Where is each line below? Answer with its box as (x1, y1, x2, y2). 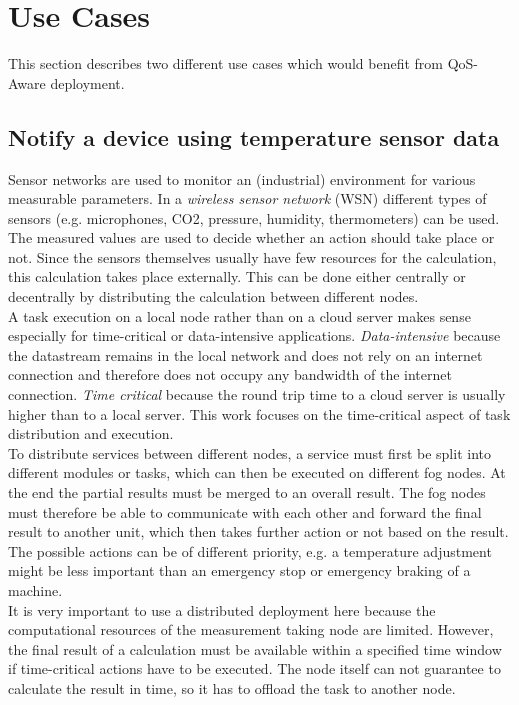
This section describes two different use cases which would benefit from (8, 53, 443, 74)
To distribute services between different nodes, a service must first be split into (8, 442, 491, 463)
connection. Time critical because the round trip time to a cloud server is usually (8, 384, 506, 405)
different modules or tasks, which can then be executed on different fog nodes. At (8, 462, 506, 483)
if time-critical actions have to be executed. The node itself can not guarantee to (8, 658, 501, 679)
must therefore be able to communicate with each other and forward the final (8, 501, 482, 522)
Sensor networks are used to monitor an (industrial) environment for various (8, 168, 476, 189)
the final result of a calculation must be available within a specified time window (8, 638, 502, 659)
